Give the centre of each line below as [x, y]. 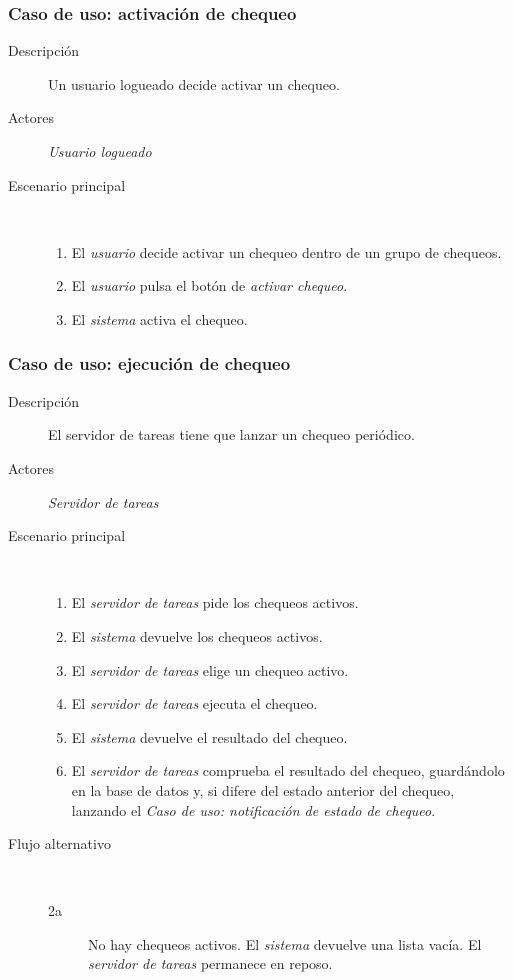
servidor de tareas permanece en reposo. [210, 963]
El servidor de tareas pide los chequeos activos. [215, 602]
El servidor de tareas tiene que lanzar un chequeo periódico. [231, 434]
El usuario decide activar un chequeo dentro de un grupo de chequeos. [286, 251]
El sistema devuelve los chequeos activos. [197, 635]
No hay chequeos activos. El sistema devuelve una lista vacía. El [285, 943]
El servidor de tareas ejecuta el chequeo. [194, 703]
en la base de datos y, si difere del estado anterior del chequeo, [263, 789]
